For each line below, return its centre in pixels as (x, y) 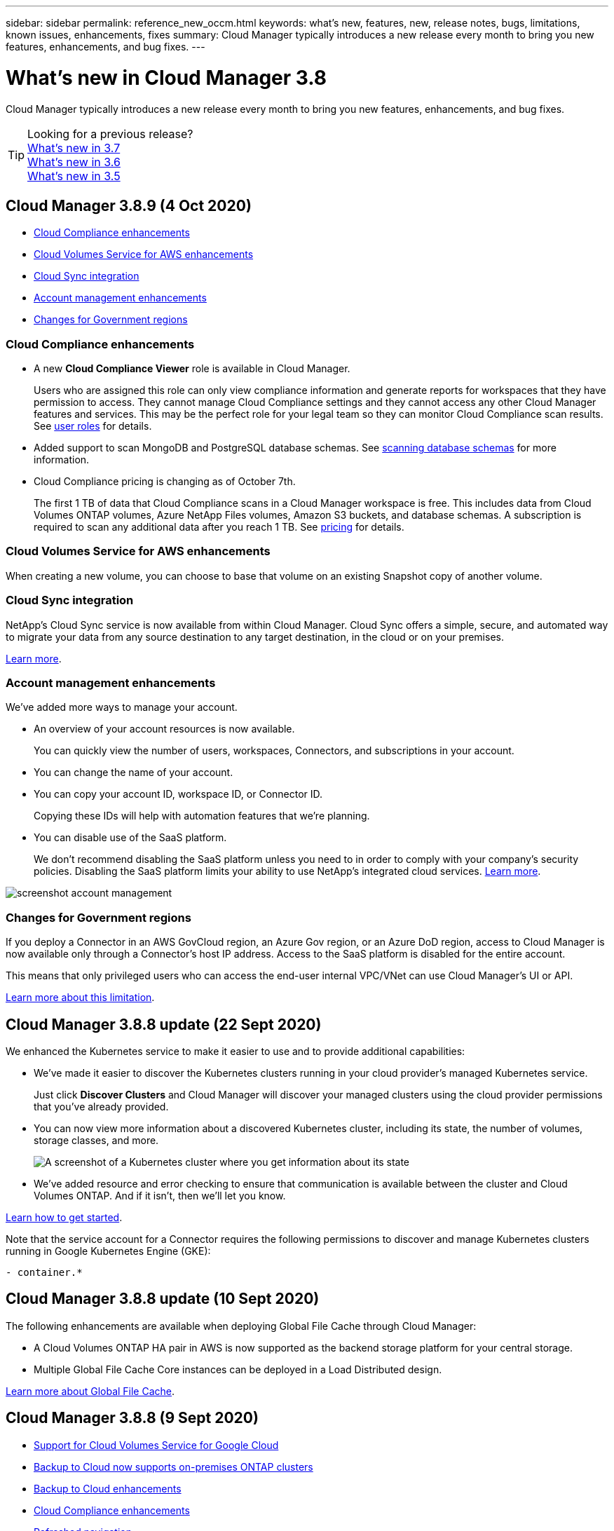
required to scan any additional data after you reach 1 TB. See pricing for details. (219, 527)
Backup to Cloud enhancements (108, 1488)
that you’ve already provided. (101, 1106)
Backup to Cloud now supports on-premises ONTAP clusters (173, 1467)
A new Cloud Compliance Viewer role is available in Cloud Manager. (192, 369)
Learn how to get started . (64, 1217)
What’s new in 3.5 (74, 176)
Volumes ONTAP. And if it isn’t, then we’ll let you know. (160, 1195)
